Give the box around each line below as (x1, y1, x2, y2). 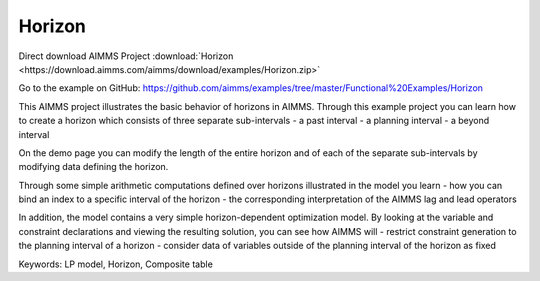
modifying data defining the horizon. (18, 161, 169, 173)
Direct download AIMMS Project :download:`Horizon (18, 50, 234, 62)
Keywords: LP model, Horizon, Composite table (18, 258, 214, 270)
